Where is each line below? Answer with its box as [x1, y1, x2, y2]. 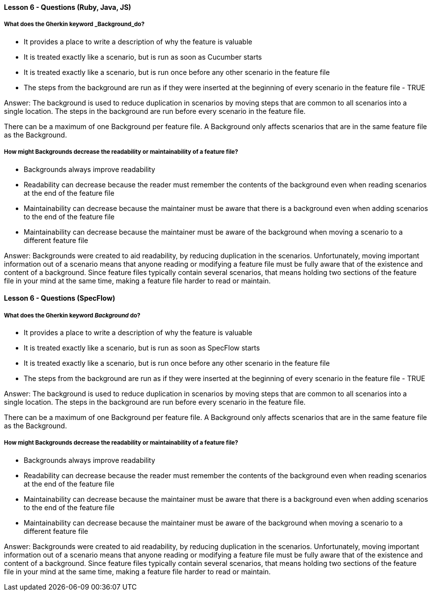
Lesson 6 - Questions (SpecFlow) [4, 294, 115, 303]
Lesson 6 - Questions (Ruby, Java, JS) [4, 3, 131, 11]
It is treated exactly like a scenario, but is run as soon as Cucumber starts [24, 52, 262, 61]
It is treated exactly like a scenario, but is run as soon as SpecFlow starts [24, 343, 260, 352]
